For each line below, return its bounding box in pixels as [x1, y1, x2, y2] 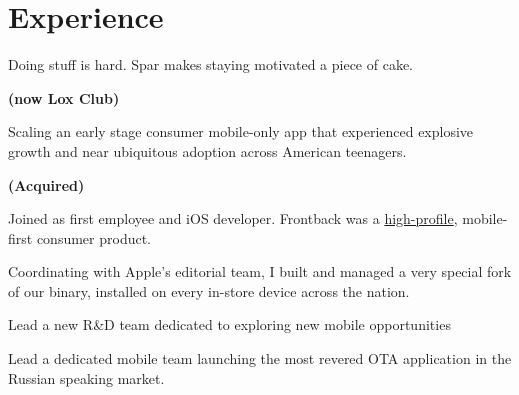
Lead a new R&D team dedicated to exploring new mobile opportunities [8, 314, 451, 335]
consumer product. [36, 227, 152, 248]
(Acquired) [8, 174, 85, 195]
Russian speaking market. [8, 367, 165, 388]
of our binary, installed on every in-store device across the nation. [8, 280, 410, 301]
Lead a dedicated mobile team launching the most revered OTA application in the [8, 348, 512, 369]
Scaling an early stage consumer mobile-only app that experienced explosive [8, 121, 474, 142]
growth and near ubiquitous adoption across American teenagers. [8, 140, 407, 161]
